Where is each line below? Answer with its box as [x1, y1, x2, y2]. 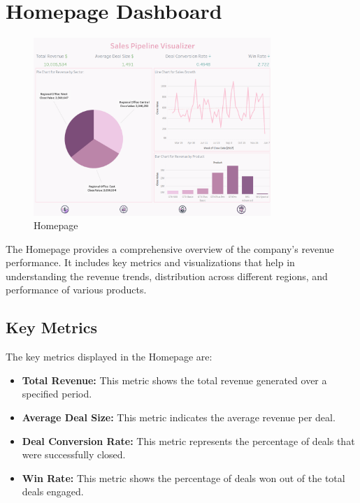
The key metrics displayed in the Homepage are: [6, 349, 213, 364]
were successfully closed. [22, 447, 126, 462]
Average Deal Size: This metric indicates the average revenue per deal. [22, 410, 336, 425]
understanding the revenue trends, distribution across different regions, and [6, 268, 328, 283]
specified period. [22, 386, 92, 401]
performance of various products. [6, 282, 147, 297]
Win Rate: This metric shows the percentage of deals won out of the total [22, 470, 345, 485]
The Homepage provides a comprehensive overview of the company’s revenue [6, 241, 334, 256]
